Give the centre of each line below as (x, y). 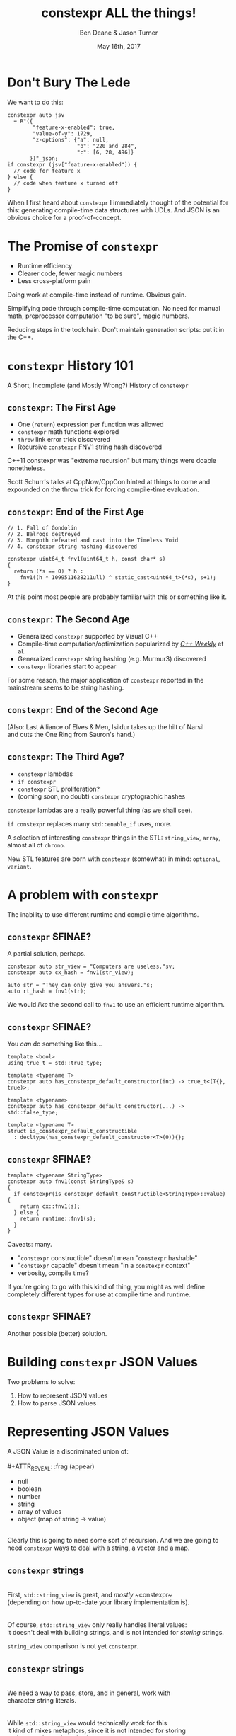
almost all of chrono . (36, 845)
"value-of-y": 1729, (63, 133)
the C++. (20, 337)
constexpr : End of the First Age (76, 512)
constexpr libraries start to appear (67, 666)
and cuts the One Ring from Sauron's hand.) (71, 734)
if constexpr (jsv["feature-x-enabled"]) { (72, 164)
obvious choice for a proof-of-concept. (64, 217)
